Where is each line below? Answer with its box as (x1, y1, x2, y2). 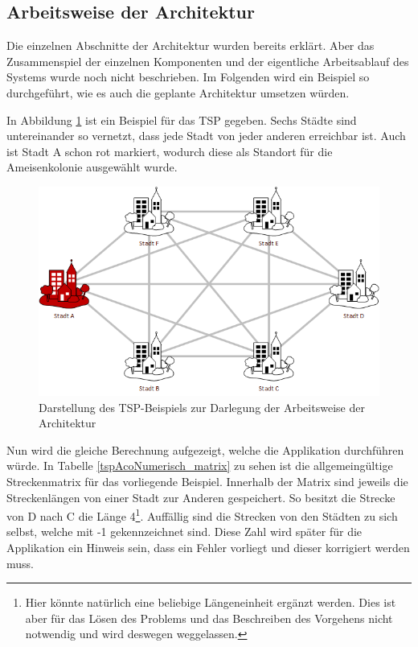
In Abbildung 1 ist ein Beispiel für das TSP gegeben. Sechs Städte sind (6, 111, 357, 128)
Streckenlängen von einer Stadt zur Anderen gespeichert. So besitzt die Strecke (6, 488, 395, 505)
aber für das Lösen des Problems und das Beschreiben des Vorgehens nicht (25, 609, 393, 626)
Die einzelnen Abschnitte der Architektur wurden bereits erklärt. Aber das (6, 37, 375, 54)
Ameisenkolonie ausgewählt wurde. (6, 159, 178, 175)
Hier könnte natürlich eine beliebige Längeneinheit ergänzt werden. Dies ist (25, 594, 396, 611)
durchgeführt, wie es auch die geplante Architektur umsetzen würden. (6, 84, 350, 101)
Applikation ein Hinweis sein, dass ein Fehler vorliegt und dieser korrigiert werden (6, 539, 410, 555)
